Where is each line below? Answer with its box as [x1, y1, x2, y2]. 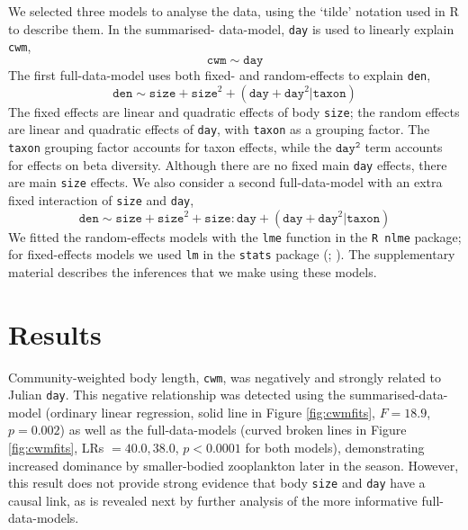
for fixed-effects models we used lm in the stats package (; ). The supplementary [8, 245, 455, 264]
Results [8, 315, 102, 352]
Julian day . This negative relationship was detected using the [8, 385, 346, 404]
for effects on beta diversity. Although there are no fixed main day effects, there [8, 155, 447, 174]
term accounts [364, 137, 443, 156]
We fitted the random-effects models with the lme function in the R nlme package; [8, 227, 462, 246]
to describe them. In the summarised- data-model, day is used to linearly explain [8, 19, 454, 38]
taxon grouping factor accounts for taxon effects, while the [8, 137, 332, 156]
